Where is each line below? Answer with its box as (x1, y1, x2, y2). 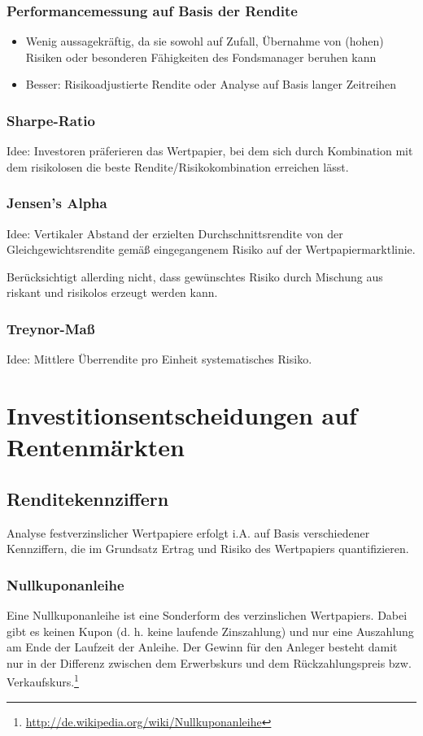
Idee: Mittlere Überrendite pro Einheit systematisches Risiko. (7, 351, 312, 368)
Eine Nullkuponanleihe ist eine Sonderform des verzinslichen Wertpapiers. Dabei (7, 606, 408, 623)
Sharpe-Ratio (7, 110, 95, 130)
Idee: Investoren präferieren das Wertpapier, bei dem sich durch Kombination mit (7, 142, 413, 159)
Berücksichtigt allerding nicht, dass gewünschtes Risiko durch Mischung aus (7, 268, 383, 285)
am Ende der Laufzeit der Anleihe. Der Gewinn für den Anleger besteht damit (7, 638, 398, 655)
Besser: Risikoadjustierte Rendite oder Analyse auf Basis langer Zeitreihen (25, 76, 397, 93)
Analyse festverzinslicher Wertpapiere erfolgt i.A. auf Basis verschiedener (7, 524, 370, 541)
